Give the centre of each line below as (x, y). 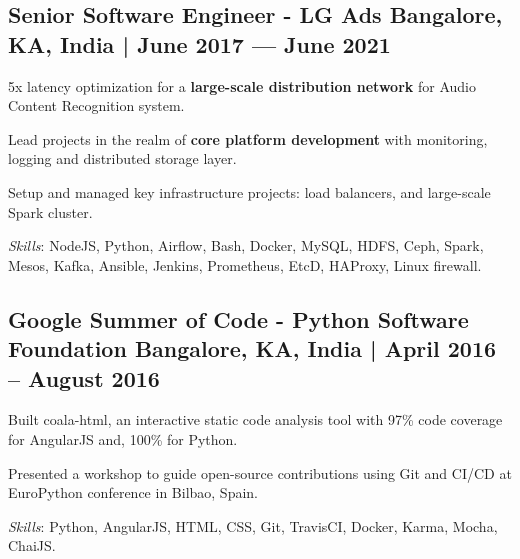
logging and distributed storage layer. (122, 158)
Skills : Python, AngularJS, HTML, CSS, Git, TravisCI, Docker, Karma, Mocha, (253, 525)
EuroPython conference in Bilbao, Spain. (133, 492)
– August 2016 (84, 377)
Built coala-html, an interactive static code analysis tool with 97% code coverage (255, 419)
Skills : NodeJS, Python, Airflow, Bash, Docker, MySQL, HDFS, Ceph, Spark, (246, 245)
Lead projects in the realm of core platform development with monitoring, (248, 138)
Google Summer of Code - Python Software (238, 318)
